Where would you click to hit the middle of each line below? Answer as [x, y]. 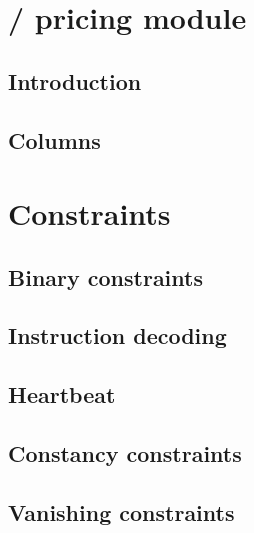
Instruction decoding [117, 335]
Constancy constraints [125, 453]
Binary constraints [105, 276]
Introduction [75, 80]
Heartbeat [62, 394]
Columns [54, 139]
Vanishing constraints [121, 511]
